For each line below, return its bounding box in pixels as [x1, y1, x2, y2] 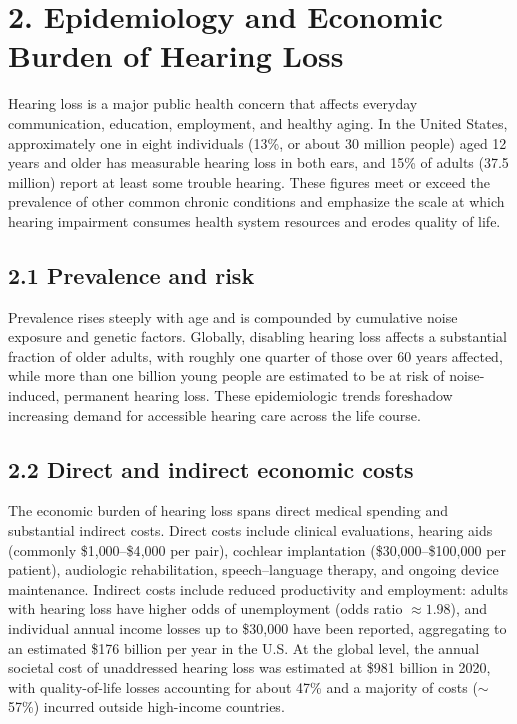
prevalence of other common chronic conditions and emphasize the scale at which [8, 191, 505, 212]
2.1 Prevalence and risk [8, 259, 255, 290]
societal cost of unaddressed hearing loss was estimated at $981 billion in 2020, [8, 657, 491, 678]
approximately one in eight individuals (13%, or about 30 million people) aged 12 [8, 132, 507, 153]
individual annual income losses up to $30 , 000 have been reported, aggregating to [8, 618, 507, 638]
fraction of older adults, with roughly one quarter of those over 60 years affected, [8, 345, 503, 366]
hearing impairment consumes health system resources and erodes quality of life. [8, 210, 501, 231]
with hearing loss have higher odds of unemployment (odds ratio [8, 598, 403, 619]
